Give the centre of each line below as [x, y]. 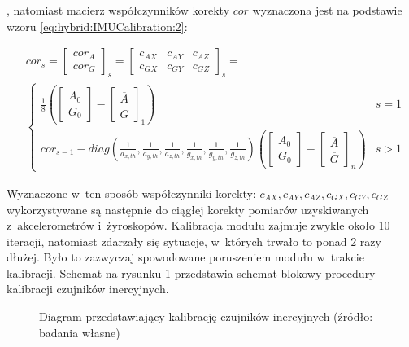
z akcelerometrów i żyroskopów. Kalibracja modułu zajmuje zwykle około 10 [198, 225]
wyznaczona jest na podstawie [327, 10]
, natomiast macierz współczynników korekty [118, 10]
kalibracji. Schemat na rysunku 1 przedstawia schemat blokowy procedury [191, 272]
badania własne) [80, 332]
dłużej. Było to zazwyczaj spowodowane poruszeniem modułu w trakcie [185, 257]
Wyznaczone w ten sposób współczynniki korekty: [131, 193]
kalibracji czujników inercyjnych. [88, 289]
